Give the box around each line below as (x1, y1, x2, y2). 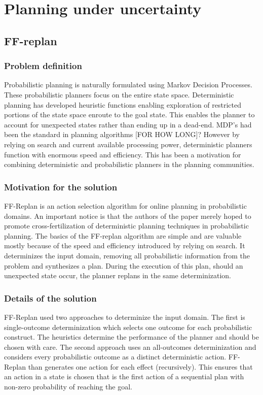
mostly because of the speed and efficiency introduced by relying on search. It (4, 240, 245, 251)
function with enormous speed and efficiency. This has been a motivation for (4, 149, 241, 159)
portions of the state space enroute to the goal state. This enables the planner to (4, 109, 255, 120)
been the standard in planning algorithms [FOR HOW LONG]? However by (4, 129, 240, 140)
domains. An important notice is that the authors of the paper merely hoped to (4, 210, 251, 221)
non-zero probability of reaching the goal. (4, 381, 132, 392)
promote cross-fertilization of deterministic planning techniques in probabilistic (4, 220, 249, 231)
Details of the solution (4, 291, 97, 304)
